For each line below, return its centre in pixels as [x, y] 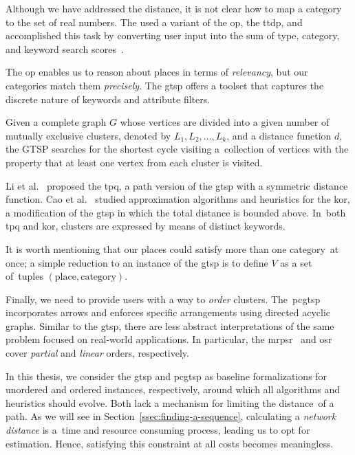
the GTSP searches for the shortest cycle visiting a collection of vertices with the [177, 149]
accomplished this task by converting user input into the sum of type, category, [173, 35]
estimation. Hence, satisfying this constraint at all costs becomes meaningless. [170, 443]
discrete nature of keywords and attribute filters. [108, 99]
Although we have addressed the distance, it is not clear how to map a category [174, 8]
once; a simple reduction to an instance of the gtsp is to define [137, 262]
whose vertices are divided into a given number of [225, 122]
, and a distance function [279, 135]
